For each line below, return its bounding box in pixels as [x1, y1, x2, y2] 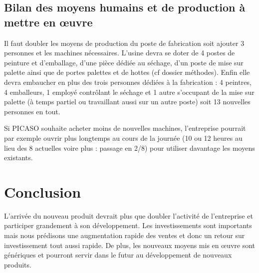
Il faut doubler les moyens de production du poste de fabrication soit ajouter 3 [4, 37, 245, 48]
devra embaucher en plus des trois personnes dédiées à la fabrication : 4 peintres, [4, 76, 252, 87]
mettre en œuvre [4, 14, 93, 29]
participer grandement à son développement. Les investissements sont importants [4, 220, 252, 231]
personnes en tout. [4, 106, 60, 116]
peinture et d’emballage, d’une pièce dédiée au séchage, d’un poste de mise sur [4, 57, 244, 67]
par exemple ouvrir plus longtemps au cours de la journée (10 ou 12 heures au [4, 132, 243, 143]
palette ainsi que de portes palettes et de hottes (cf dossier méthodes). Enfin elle [4, 67, 250, 77]
